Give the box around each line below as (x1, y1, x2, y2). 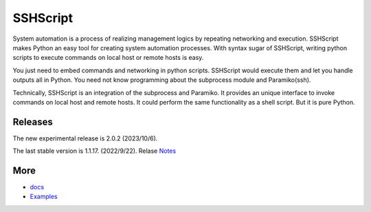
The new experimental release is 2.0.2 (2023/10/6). (12, 134, 158, 142)
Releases (12, 116, 53, 127)
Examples (30, 193, 58, 201)
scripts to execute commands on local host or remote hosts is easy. (12, 54, 204, 62)
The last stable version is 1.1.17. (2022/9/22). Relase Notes (12, 147, 177, 155)
